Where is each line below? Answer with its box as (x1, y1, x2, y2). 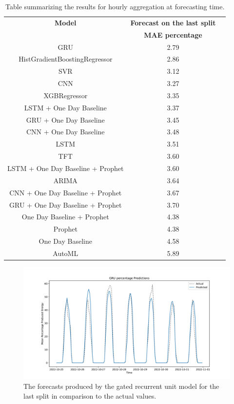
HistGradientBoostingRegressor (19, 54, 113, 64)
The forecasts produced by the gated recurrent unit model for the (23, 381, 219, 391)
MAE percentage (144, 29, 202, 40)
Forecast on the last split (130, 17, 216, 27)
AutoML (53, 248, 78, 258)
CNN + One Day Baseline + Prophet (9, 187, 122, 197)
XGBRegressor (43, 90, 88, 100)
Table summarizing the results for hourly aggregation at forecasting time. (5, 1, 225, 11)
